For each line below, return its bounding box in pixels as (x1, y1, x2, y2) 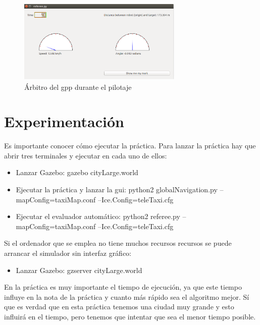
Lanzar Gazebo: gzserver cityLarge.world (16, 264, 142, 275)
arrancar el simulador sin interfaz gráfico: (4, 248, 132, 258)
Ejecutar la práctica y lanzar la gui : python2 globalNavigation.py (16, 184, 218, 195)
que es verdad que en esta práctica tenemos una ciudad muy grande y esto (4, 301, 234, 312)
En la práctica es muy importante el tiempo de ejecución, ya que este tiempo (4, 282, 242, 292)
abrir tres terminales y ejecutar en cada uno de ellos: (4, 150, 167, 160)
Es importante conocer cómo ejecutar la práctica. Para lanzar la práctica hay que (4, 140, 256, 151)
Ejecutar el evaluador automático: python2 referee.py (16, 211, 180, 222)
